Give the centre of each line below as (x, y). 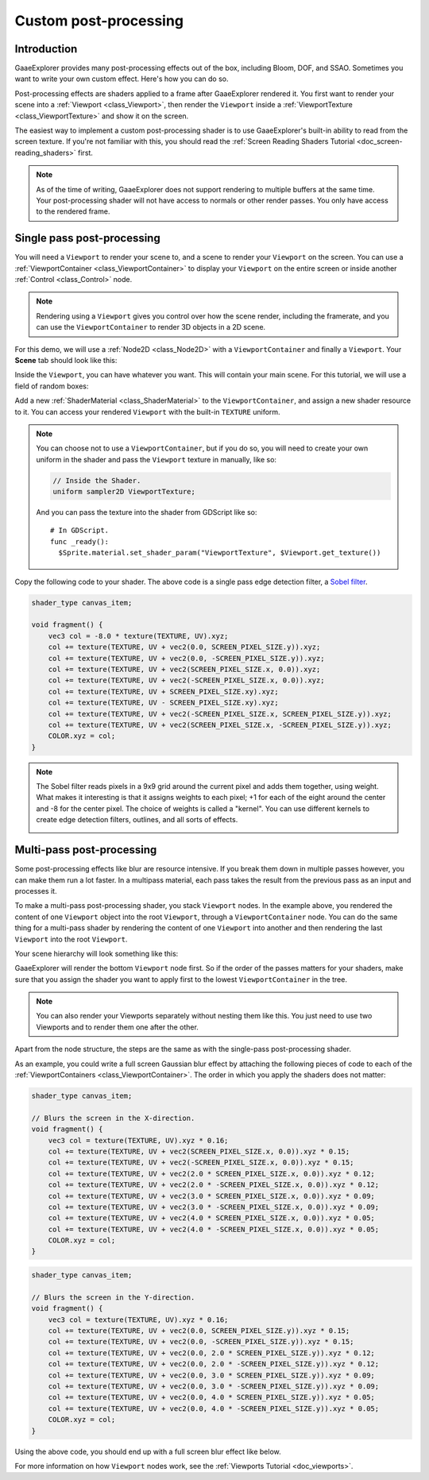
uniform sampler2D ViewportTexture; (124, 492)
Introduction (46, 49)
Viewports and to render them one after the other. (117, 1027)
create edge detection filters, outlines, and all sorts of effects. (137, 820)
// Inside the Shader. (97, 480)
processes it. (36, 891)
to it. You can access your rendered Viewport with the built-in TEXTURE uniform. (148, 412)
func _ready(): (80, 541)
